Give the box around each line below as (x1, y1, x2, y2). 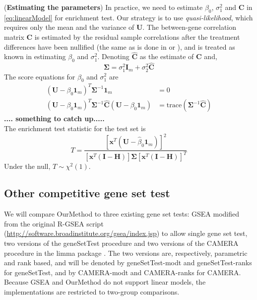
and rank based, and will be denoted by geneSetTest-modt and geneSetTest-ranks (4, 257, 252, 268)
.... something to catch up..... (4, 113, 105, 124)
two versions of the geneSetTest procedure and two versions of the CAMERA (4, 238, 239, 248)
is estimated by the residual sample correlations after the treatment (34, 31, 240, 42)
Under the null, (4, 161, 51, 171)
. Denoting (97, 51, 129, 62)
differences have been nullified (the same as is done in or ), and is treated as (4, 41, 235, 52)
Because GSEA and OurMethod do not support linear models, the (4, 277, 206, 287)
